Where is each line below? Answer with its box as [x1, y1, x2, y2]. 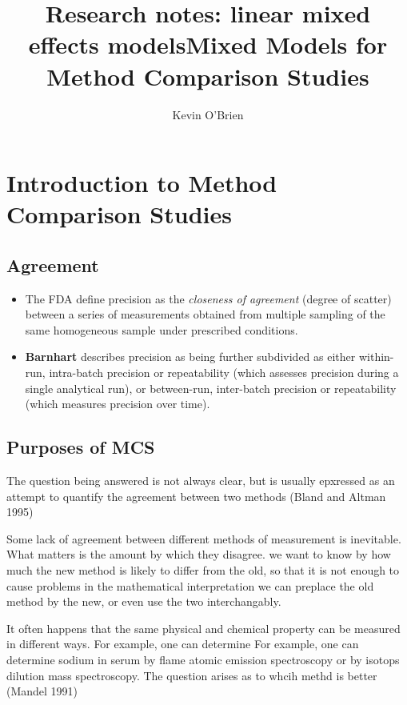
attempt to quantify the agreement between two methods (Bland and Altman [6, 487, 386, 504]
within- [358, 348, 394, 365]
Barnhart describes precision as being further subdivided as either [25, 348, 356, 365]
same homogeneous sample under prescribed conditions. [25, 321, 298, 338]
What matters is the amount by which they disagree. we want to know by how [6, 546, 391, 563]
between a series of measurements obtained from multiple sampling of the [25, 306, 385, 322]
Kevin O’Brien [172, 106, 244, 122]
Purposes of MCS [6, 435, 155, 459]
